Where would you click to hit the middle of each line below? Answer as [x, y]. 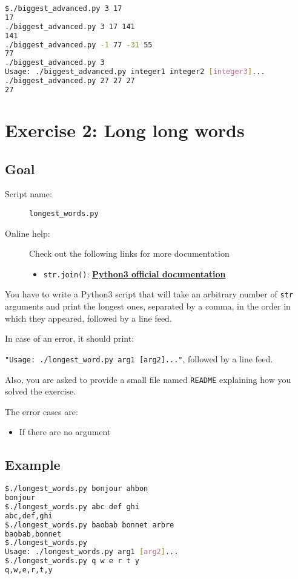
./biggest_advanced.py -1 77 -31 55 [79, 45]
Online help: [28, 233]
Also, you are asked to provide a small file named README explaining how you [148, 379]
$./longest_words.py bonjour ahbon [77, 489]
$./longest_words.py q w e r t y [72, 561]
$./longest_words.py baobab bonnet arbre [90, 525]
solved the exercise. [41, 391]
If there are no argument [65, 432]
